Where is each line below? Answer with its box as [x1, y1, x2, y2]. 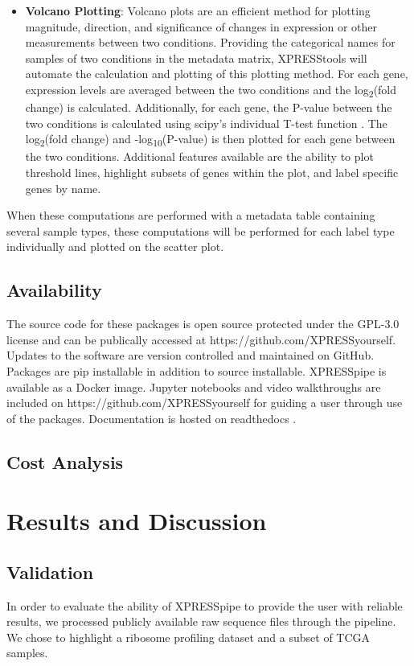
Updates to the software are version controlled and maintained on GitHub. [6, 347, 375, 364]
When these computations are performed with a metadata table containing [6, 207, 375, 224]
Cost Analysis [6, 449, 124, 474]
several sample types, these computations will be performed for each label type [6, 222, 395, 239]
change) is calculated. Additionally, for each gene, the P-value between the [25, 99, 392, 116]
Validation [6, 559, 94, 584]
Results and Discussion [6, 504, 267, 537]
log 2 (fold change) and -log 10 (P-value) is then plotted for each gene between [25, 130, 396, 150]
